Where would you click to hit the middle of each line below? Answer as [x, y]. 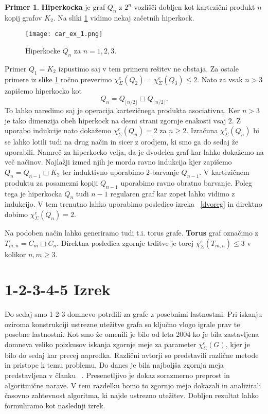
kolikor [15, 254]
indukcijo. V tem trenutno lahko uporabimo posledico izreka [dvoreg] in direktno [133, 204]
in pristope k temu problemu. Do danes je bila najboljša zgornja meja [114, 365]
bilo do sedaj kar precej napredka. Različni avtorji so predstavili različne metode [132, 355]
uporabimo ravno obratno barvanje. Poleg [186, 182]
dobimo [16, 214]
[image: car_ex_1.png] [64, 34]
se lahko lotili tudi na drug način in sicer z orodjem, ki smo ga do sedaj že [122, 142]
